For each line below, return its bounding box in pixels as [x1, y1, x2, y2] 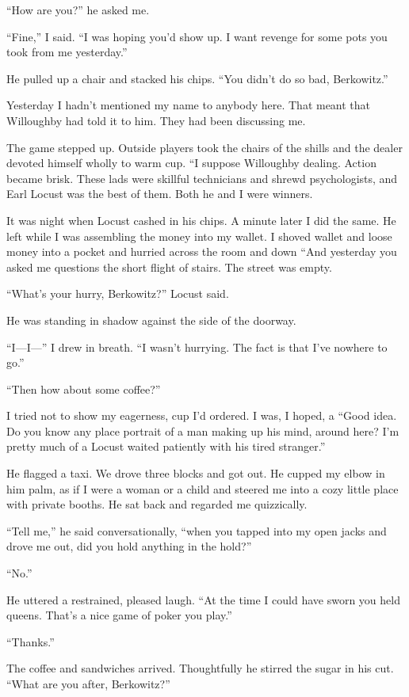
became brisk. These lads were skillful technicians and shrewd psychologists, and [6, 169, 398, 186]
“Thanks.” [6, 633, 55, 649]
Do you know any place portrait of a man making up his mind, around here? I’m [6, 422, 399, 439]
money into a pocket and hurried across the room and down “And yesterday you [6, 243, 397, 260]
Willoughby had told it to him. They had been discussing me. [6, 112, 306, 128]
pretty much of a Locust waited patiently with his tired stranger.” [6, 438, 326, 455]
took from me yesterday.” [6, 44, 128, 60]
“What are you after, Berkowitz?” [6, 676, 170, 691]
